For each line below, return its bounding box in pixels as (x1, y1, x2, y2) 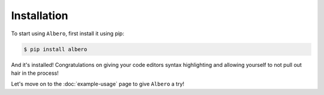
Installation (11, 9, 68, 22)
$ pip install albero (23, 45, 88, 53)
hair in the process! (11, 69, 59, 76)
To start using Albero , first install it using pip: (11, 30, 124, 37)
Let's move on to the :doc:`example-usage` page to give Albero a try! (11, 81, 185, 88)
